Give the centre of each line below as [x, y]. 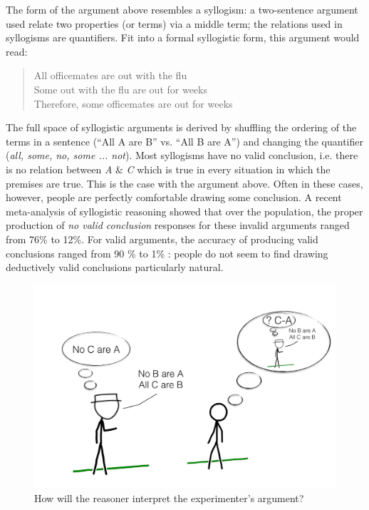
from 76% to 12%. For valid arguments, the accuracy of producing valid [162, 239]
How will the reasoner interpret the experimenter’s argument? [169, 498]
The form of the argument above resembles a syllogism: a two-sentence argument [182, 9]
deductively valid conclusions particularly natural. [115, 267]
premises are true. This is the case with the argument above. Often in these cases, [184, 183]
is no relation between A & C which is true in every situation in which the [168, 169]
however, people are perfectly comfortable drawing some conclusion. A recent [174, 197]
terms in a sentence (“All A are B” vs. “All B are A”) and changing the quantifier [184, 141]
